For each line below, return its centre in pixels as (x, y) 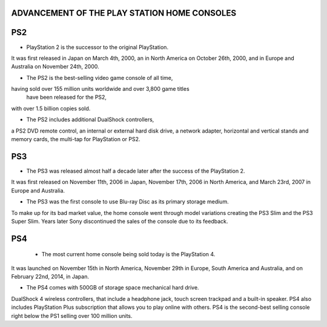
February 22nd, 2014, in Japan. (50, 277)
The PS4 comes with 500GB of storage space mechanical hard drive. (113, 288)
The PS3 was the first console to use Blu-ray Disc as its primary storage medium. (128, 202)
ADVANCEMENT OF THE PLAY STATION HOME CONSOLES (124, 13)
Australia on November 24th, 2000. (55, 67)
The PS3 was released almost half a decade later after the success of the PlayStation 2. (136, 171)
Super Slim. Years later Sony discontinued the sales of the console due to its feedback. (120, 221)
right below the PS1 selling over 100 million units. (72, 315)
